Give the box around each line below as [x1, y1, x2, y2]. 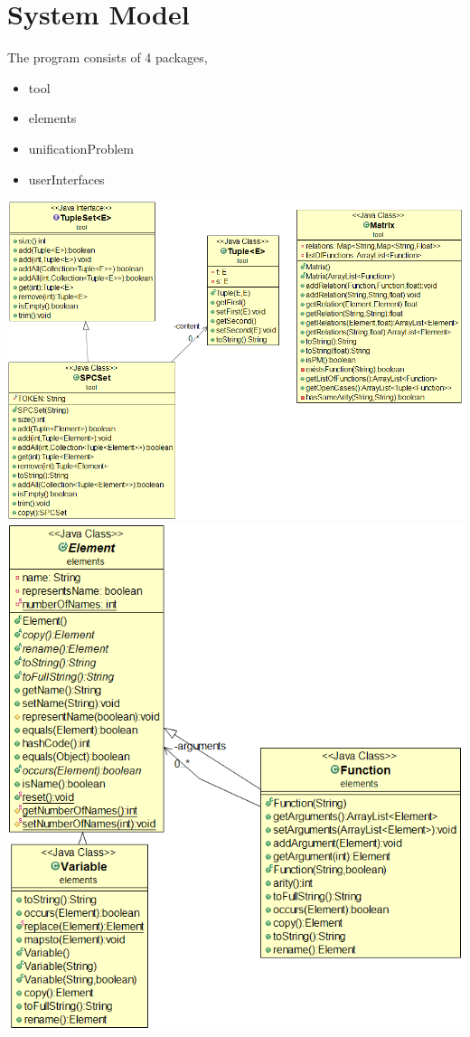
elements [28, 108, 77, 127]
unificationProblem [28, 138, 134, 157]
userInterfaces [28, 169, 105, 188]
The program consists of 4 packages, [7, 48, 208, 67]
